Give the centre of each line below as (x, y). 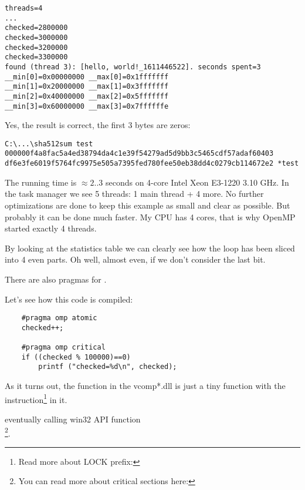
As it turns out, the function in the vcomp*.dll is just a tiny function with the (145, 386)
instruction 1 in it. (36, 398)
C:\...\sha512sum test (49, 144)
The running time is (41, 182)
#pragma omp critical (63, 348)
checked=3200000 (36, 47)
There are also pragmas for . (56, 279)
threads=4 (24, 8)
